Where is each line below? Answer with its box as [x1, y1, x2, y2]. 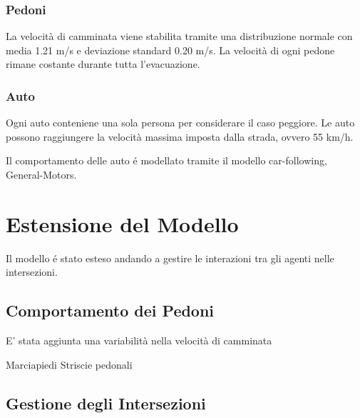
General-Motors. [6, 167, 77, 181]
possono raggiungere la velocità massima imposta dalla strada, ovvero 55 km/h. [6, 129, 354, 144]
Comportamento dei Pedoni [6, 299, 215, 322]
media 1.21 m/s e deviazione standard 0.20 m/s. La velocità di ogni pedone [6, 42, 335, 57]
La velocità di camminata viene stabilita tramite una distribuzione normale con [6, 29, 353, 44]
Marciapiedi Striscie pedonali [6, 357, 133, 372]
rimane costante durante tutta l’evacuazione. [6, 56, 200, 71]
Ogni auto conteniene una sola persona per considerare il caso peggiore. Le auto [6, 115, 355, 130]
